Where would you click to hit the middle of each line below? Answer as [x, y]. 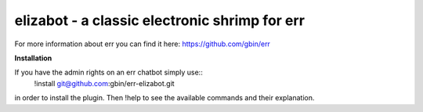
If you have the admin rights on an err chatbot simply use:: [108, 72]
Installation [33, 58]
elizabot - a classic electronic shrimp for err [160, 20]
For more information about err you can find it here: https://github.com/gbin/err [142, 44]
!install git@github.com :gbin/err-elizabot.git [105, 83]
